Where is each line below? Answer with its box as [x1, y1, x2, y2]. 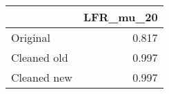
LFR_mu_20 [83, 9, 158, 25]
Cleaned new [11, 69, 72, 85]
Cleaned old [11, 49, 68, 65]
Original [11, 30, 50, 45]
